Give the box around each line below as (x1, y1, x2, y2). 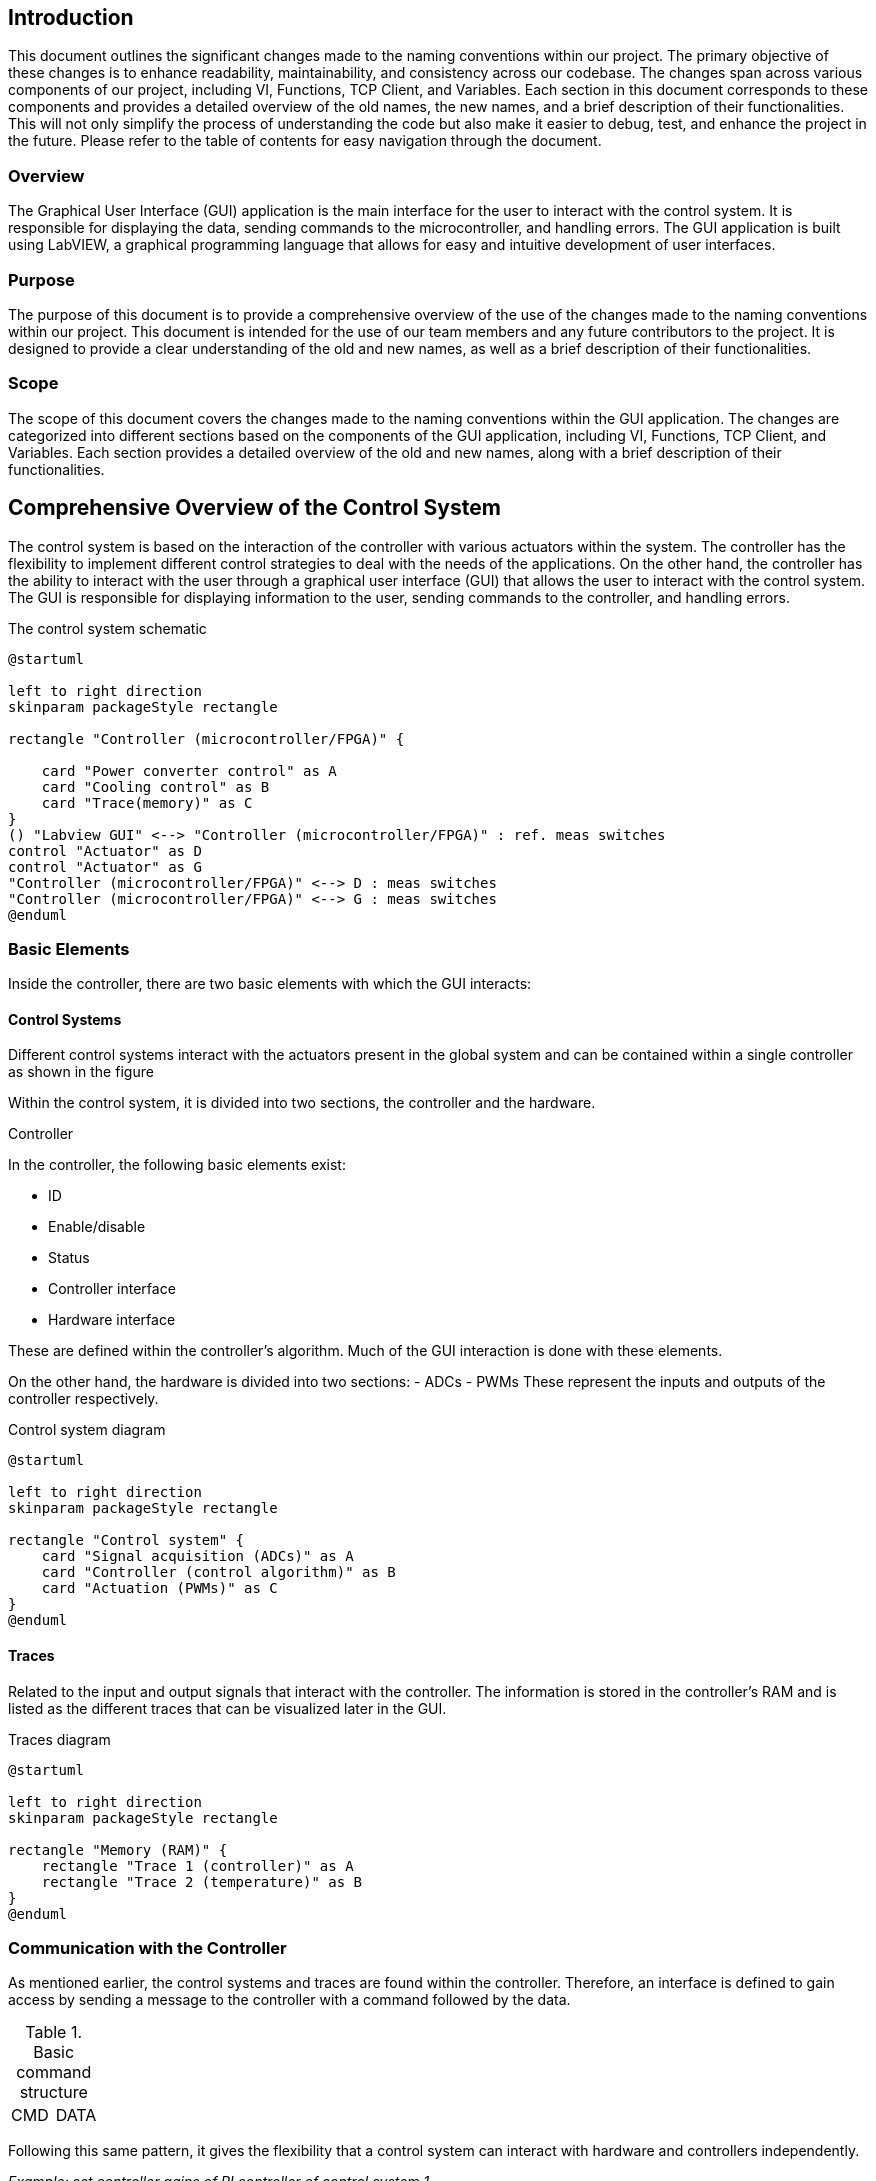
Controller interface (48, 1280, 176, 1298)
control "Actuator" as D (8, 842, 202, 859)
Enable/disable (48, 1218, 146, 1236)
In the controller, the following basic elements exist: (8, 1156, 346, 1174)
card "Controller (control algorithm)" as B (41, 1564, 396, 1581)
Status (48, 1249, 90, 1267)
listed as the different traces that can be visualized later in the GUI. (8, 1699, 447, 1717)
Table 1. (25, 2022, 83, 2043)
